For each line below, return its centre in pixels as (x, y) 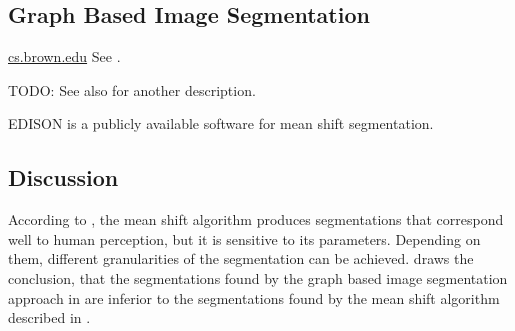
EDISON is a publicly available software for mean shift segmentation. (221, 123)
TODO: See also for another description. (132, 89)
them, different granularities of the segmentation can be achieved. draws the (241, 258)
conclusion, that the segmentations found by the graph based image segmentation (258, 277)
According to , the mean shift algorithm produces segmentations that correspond (256, 219)
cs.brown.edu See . (64, 56)
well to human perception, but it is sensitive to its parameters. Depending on (244, 238)
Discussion (63, 177)
